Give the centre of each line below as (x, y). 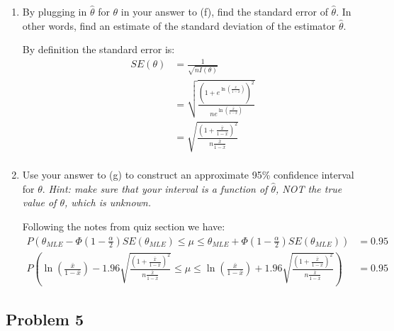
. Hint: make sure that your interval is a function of (155, 188)
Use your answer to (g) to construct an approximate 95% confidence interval (188, 175)
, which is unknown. (108, 202)
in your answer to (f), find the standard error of (224, 11)
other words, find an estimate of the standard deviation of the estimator (179, 25)
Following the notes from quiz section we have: (124, 226)
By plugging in (55, 11)
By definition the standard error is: (98, 49)
